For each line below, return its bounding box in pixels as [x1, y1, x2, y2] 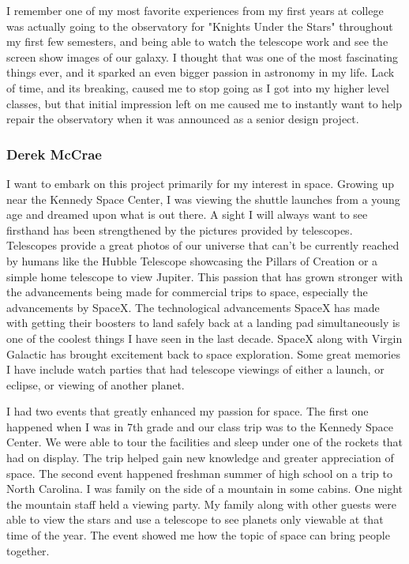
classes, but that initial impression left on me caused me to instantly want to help [6, 95, 403, 111]
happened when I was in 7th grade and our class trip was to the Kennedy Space [6, 418, 394, 434]
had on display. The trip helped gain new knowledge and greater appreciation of [6, 449, 394, 466]
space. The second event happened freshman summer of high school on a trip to [6, 464, 392, 481]
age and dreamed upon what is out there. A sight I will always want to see [6, 206, 368, 223]
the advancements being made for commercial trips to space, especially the [6, 284, 368, 300]
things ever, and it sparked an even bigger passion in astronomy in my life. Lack [6, 64, 395, 81]
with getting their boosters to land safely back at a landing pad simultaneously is [6, 314, 400, 331]
